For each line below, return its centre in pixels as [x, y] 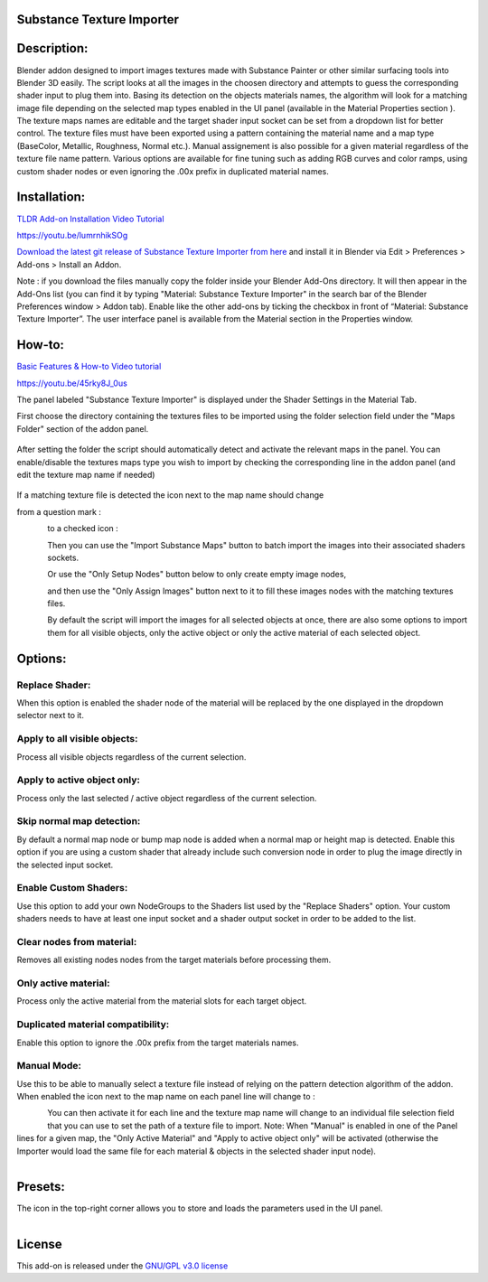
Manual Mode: [49, 1066]
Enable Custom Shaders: [72, 888]
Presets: [41, 1187]
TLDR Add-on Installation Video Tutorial [90, 219]
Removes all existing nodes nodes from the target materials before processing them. [174, 960]
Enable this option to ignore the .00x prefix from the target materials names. [158, 1043]
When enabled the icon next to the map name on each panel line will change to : [166, 1097]
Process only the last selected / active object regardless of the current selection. [167, 798]
